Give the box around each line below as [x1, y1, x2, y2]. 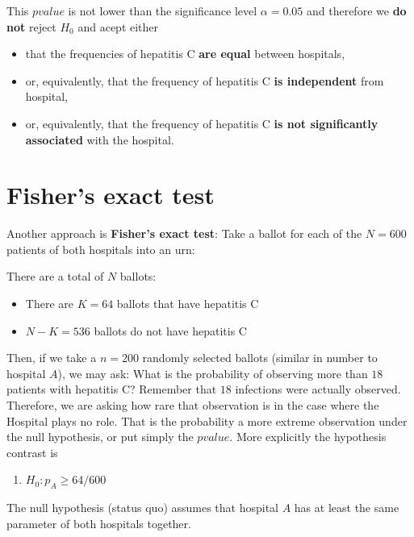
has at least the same [294, 499, 399, 516]
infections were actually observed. [235, 381, 401, 398]
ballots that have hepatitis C [116, 295, 259, 312]
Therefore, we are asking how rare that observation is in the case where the [6, 397, 379, 414]
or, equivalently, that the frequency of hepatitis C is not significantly [25, 114, 378, 131]
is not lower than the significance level [68, 2, 257, 19]
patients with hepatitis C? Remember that [6, 381, 217, 398]
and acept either [77, 18, 159, 35]
